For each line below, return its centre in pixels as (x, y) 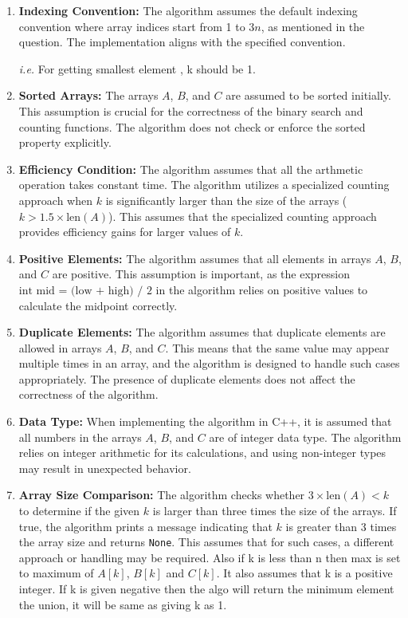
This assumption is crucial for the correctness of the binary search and (191, 110)
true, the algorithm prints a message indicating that (145, 526)
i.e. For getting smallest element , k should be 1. (137, 68)
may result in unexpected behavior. (105, 468)
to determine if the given (79, 511)
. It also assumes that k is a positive (304, 573)
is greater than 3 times (341, 526)
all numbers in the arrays (80, 437)
